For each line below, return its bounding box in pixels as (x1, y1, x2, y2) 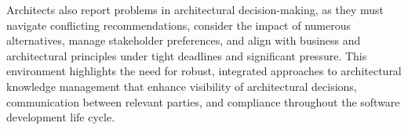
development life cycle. (6, 109, 115, 125)
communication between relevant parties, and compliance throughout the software (6, 93, 400, 110)
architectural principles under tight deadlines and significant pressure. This (6, 47, 367, 63)
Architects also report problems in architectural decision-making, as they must (6, 2, 384, 17)
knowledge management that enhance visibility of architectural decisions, (6, 78, 357, 94)
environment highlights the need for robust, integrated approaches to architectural (6, 63, 402, 79)
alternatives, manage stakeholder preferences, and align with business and (6, 32, 361, 49)
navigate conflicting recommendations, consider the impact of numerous (6, 16, 352, 33)
